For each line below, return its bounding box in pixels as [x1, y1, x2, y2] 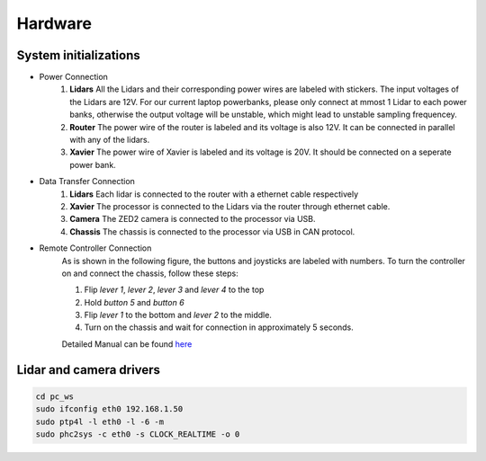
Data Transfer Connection [39, 176, 135, 187]
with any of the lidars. [69, 135, 150, 146]
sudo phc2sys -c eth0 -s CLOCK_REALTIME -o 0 [35, 430, 240, 439]
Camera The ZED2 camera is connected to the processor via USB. [69, 214, 316, 225]
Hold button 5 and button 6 [84, 297, 184, 307]
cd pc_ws [35, 391, 75, 402]
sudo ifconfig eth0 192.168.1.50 [35, 404, 184, 414]
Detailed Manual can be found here [61, 338, 193, 350]
